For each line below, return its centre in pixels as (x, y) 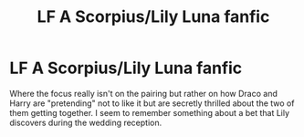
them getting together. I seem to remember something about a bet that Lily (150, 112)
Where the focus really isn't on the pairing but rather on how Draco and (144, 93)
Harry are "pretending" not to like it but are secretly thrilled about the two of (152, 103)
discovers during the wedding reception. (86, 122)
